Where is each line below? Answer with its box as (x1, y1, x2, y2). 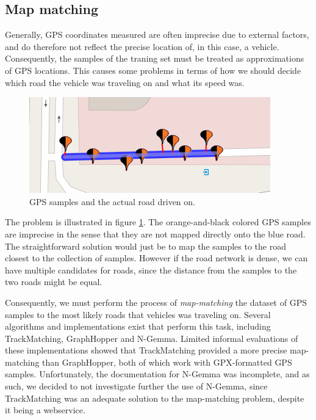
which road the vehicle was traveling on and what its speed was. (5, 76, 245, 89)
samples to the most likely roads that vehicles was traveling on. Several (5, 308, 271, 320)
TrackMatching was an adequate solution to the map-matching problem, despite (5, 391, 304, 404)
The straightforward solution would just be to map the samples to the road (5, 239, 286, 252)
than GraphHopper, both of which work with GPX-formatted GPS (42, 355, 292, 368)
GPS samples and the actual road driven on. (29, 195, 195, 208)
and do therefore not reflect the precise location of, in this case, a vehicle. (5, 40, 279, 52)
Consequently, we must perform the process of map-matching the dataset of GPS (5, 295, 307, 308)
